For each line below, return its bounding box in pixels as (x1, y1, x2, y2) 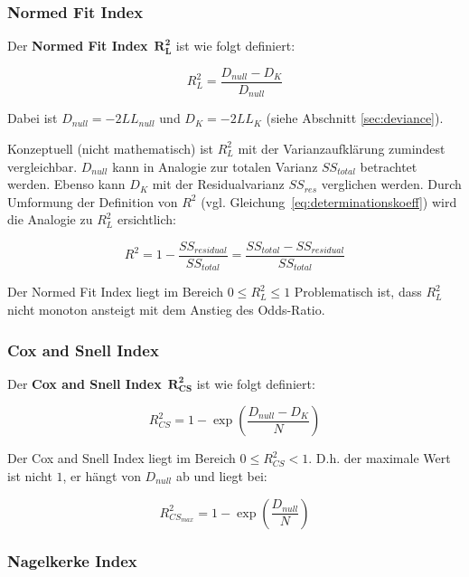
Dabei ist (7, 109, 58, 128)
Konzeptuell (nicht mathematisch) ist (7, 138, 214, 157)
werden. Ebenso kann (7, 175, 126, 194)
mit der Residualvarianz (152, 175, 285, 194)
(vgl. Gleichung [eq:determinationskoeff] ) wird (201, 192, 457, 211)
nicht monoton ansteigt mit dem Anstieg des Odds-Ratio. (7, 300, 325, 318)
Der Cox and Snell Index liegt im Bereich (7, 449, 236, 468)
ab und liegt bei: (175, 467, 267, 485)
